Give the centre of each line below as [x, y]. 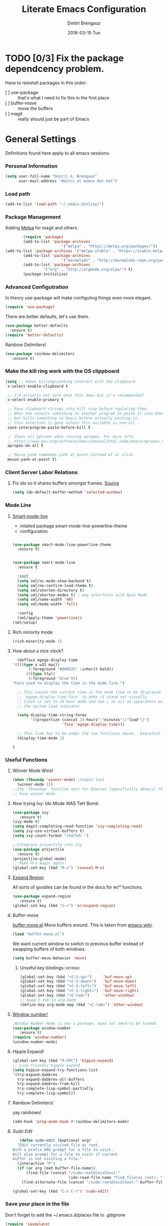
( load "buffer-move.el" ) [38, 934]
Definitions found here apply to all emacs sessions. [58, 153]
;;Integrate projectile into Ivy [47, 844]
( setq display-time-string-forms [52, 715]
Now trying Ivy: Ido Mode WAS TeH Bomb [55, 803]
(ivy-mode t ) [26, 822]
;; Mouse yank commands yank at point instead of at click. [71, 455]
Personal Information [31, 166]
